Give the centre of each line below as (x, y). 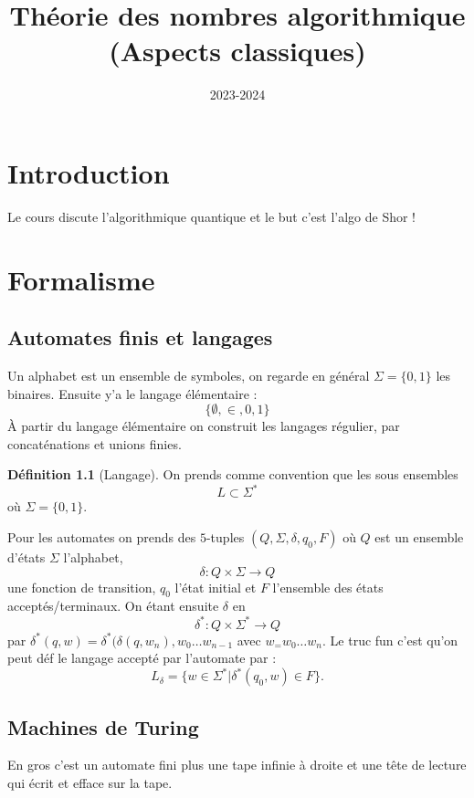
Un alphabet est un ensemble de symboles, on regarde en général (189, 376)
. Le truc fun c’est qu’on (390, 640)
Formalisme (81, 279)
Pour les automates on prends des (102, 537)
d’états (26, 557)
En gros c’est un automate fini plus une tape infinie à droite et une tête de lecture (237, 765)
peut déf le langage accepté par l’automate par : (142, 658)
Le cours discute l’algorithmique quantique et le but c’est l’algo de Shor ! (212, 216)
